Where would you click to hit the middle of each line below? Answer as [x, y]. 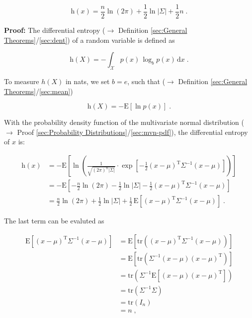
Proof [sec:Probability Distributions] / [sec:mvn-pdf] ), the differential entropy [132, 132]
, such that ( [146, 81]
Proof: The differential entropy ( [55, 30]
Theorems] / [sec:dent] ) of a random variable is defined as [89, 40]
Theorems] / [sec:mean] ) [39, 91]
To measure [22, 81]
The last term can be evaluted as [54, 221]
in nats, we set [87, 81]
